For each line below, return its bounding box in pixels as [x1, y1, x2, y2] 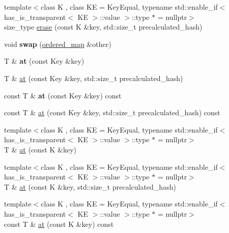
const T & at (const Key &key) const [4, 90, 122, 100]
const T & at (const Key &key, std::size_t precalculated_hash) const [4, 107, 220, 118]
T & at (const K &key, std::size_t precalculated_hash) [4, 181, 176, 192]
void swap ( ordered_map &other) [4, 38, 111, 49]
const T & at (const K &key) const [4, 218, 114, 229]
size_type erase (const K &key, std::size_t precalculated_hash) [4, 21, 203, 32]
